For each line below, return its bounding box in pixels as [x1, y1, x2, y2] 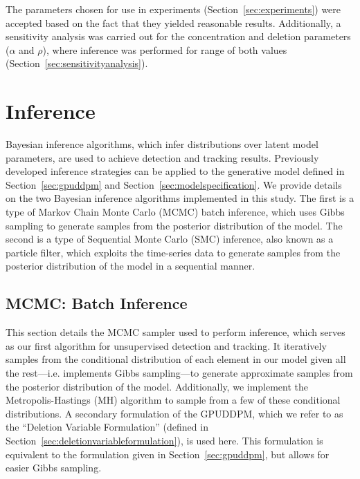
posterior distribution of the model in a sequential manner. [6, 259, 255, 273]
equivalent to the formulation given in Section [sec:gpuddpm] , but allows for [6, 447, 330, 461]
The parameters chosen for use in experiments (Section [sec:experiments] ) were [6, 2, 341, 16]
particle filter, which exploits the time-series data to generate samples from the [6, 245, 341, 259]
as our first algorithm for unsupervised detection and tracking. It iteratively [6, 338, 327, 353]
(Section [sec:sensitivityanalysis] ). [6, 56, 148, 71]
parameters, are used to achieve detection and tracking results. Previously [6, 150, 319, 165]
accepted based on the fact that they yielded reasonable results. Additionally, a [6, 15, 341, 30]
